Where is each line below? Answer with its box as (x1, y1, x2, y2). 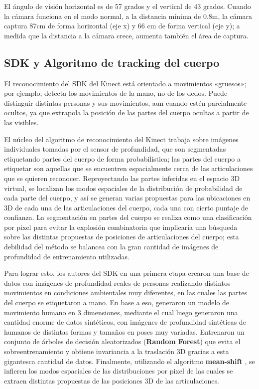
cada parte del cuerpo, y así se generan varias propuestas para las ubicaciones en (4, 193, 251, 203)
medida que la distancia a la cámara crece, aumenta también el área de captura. (4, 30, 249, 40)
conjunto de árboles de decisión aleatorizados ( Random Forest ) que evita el (4, 336, 241, 347)
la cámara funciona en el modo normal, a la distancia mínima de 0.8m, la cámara (4, 10, 252, 21)
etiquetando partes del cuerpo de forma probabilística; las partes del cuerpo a (4, 153, 241, 164)
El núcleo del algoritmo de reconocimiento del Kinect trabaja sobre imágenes (4, 134, 239, 144)
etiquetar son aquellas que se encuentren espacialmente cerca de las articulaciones (4, 163, 253, 174)
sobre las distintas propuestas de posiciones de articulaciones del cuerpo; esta (4, 231, 239, 242)
